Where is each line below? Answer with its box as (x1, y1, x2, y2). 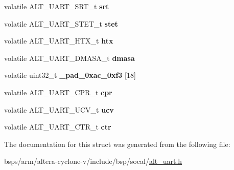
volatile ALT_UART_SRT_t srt (4, 1, 109, 11)
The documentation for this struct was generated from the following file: (4, 138, 230, 149)
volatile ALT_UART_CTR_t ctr (4, 121, 111, 132)
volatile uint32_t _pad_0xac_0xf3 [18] (4, 70, 136, 80)
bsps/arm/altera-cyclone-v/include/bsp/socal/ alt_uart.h (4, 156, 182, 166)
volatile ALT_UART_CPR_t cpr (4, 87, 112, 97)
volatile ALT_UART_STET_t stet (4, 18, 118, 29)
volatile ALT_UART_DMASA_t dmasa (4, 52, 135, 63)
